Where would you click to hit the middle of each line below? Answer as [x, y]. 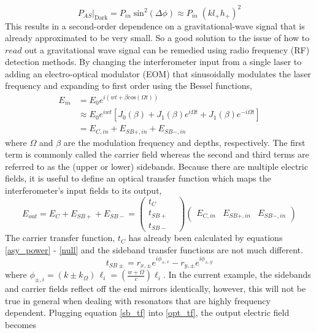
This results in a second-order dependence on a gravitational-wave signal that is [155, 25]
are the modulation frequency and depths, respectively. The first [184, 142]
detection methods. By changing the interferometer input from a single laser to [153, 62]
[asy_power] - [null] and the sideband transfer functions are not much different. [154, 249]
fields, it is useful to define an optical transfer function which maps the [138, 178]
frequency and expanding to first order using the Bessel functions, [129, 86]
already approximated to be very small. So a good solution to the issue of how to [157, 38]
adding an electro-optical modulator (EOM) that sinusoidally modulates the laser [158, 73]
